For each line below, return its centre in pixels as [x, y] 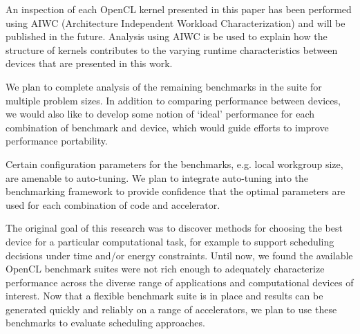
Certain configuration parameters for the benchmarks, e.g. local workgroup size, [174, 164]
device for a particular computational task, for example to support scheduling [170, 241]
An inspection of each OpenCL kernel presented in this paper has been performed [179, 9]
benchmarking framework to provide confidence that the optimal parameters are [176, 191]
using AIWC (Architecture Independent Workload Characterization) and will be [176, 22]
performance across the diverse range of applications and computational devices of [180, 282]
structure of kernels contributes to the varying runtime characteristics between [172, 49]
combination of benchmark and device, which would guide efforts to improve [167, 127]
